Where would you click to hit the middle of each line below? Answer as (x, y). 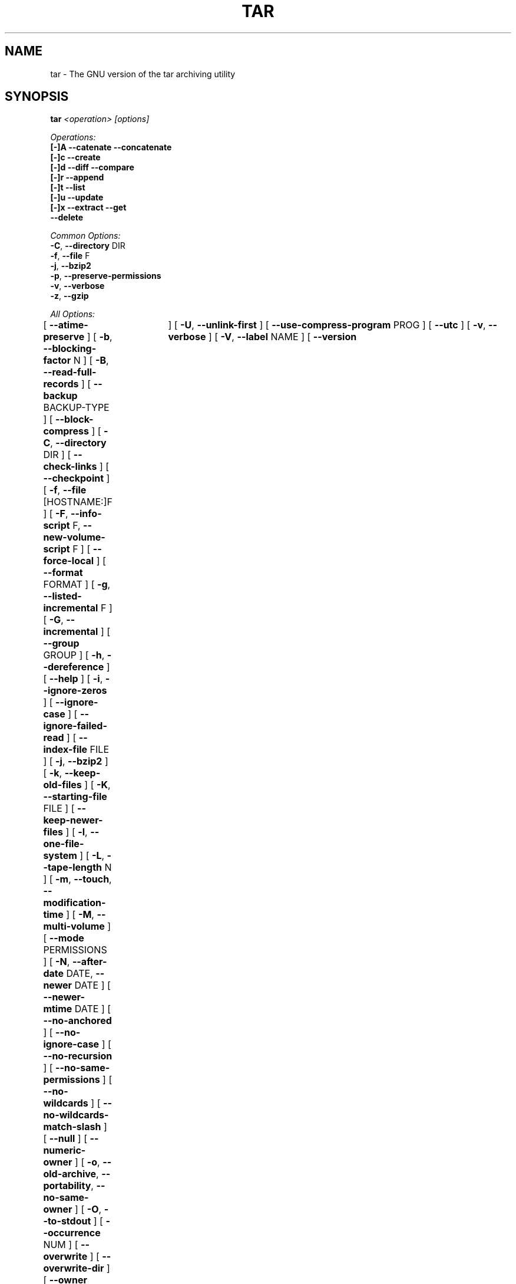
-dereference (74, 667)
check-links (70, 467)
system (60, 856)
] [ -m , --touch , (77, 879)
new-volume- (74, 537)
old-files (62, 785)
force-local (69, 561)
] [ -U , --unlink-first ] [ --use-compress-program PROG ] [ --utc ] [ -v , (327, 325)
